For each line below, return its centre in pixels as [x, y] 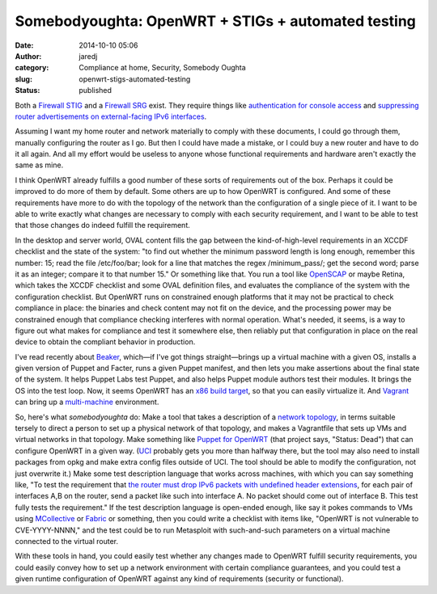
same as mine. [39, 165]
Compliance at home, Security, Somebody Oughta [162, 68]
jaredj [88, 56]
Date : [24, 45]
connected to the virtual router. [67, 541]
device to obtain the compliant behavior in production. [105, 342]
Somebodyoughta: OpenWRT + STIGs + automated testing [216, 21]
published [95, 91]
